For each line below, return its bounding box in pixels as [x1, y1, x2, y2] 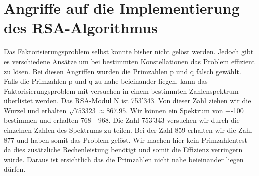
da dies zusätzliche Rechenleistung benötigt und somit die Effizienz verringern [4, 144, 243, 155]
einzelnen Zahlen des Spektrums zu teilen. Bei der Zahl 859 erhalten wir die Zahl [4, 125, 252, 135]
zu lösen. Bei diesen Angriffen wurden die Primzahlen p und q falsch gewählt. [4, 66, 241, 76]
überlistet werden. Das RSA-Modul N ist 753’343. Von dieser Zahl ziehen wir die [4, 95, 251, 106]
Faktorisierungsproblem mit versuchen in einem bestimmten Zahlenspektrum [4, 85, 239, 96]
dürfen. [4, 164, 26, 174]
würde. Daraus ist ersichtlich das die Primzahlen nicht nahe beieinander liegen [4, 154, 244, 164]
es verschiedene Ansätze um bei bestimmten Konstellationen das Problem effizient [4, 56, 255, 66]
